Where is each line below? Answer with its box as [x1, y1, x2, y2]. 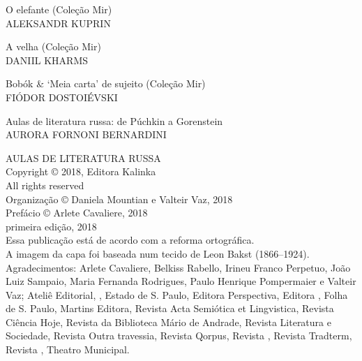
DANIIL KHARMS [6, 52, 89, 67]
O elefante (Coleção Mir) [6, 2, 112, 16]
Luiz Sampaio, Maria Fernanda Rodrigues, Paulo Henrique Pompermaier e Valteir [6, 274, 356, 288]
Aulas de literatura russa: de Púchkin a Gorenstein [6, 113, 223, 128]
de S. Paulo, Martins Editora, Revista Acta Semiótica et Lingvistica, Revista [6, 301, 334, 316]
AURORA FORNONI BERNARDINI [6, 127, 167, 142]
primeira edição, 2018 [6, 219, 97, 233]
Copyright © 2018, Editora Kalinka [6, 164, 156, 179]
